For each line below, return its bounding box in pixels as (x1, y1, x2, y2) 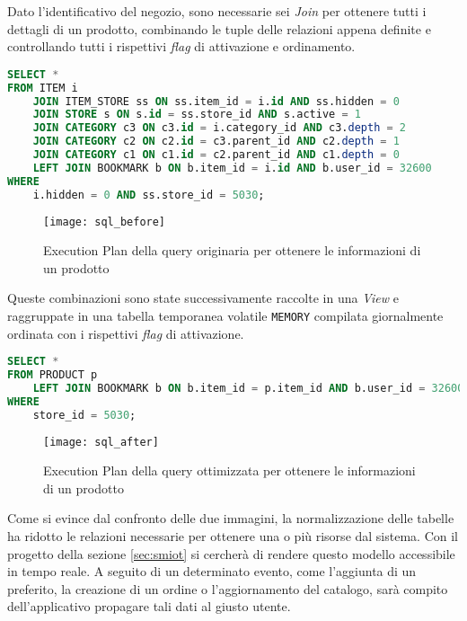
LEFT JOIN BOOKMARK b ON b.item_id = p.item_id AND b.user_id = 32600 (32, 381, 464, 395)
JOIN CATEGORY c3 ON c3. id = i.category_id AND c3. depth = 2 (32, 121, 407, 135)
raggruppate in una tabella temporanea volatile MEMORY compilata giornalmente (7, 306, 444, 324)
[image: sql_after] (43, 435, 159, 448)
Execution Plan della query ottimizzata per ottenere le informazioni (43, 461, 416, 480)
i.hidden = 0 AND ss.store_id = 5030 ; (32, 188, 265, 201)
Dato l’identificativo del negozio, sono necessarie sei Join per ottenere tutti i (7, 2, 427, 20)
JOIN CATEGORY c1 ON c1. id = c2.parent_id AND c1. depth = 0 (32, 148, 400, 162)
